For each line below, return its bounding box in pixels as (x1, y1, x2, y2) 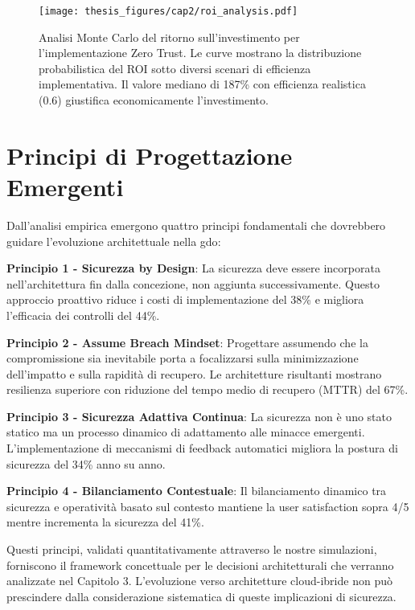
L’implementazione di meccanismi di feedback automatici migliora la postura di (6, 440, 398, 456)
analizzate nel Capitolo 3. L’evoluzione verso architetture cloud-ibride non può (6, 572, 392, 589)
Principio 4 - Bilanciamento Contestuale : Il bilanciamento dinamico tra (6, 482, 387, 499)
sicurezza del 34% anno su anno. (6, 455, 166, 472)
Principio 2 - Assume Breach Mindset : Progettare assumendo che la (6, 334, 368, 350)
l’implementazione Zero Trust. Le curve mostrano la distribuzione (39, 44, 362, 61)
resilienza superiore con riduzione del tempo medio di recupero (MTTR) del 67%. (6, 381, 409, 398)
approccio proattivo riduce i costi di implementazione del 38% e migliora (6, 291, 364, 308)
